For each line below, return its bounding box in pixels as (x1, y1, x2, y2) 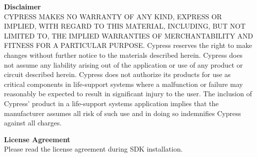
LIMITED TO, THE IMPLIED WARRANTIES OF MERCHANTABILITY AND (4, 30, 254, 40)
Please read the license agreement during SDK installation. (4, 144, 183, 154)
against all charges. (4, 118, 62, 128)
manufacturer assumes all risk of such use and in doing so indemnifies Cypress (4, 108, 241, 118)
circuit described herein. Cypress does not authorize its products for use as (4, 69, 231, 79)
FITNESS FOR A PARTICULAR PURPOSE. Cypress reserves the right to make (4, 40, 252, 50)
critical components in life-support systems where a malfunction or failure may (4, 78, 243, 89)
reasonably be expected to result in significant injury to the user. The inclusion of (4, 88, 252, 99)
